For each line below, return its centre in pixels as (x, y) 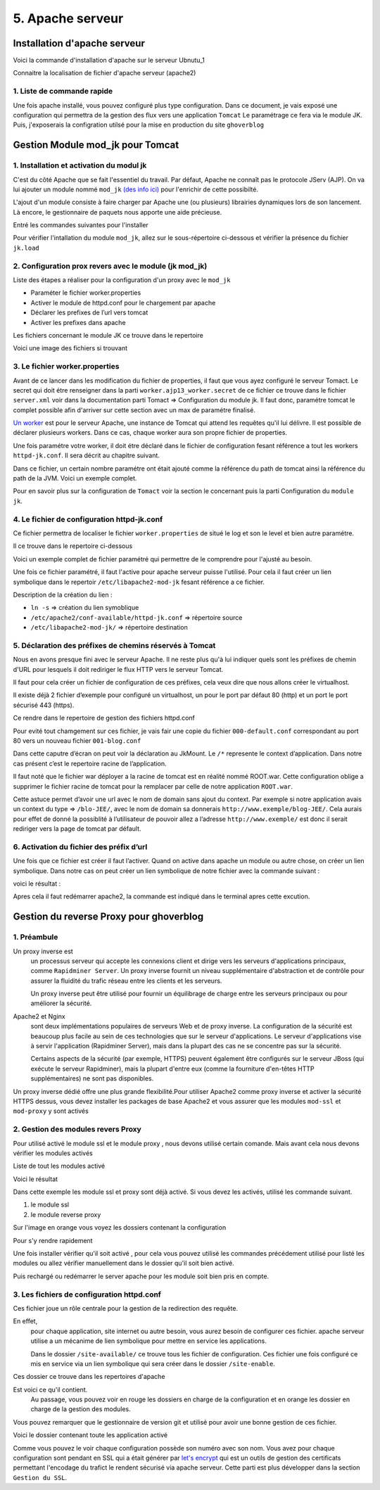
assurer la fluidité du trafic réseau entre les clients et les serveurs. (126, 981)
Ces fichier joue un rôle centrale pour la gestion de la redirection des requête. (126, 1308)
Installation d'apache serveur (79, 43)
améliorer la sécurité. (61, 1003)
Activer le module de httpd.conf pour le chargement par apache (123, 303)
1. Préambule (36, 937)
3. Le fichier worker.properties (66, 367)
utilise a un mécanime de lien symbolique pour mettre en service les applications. (148, 1341)
